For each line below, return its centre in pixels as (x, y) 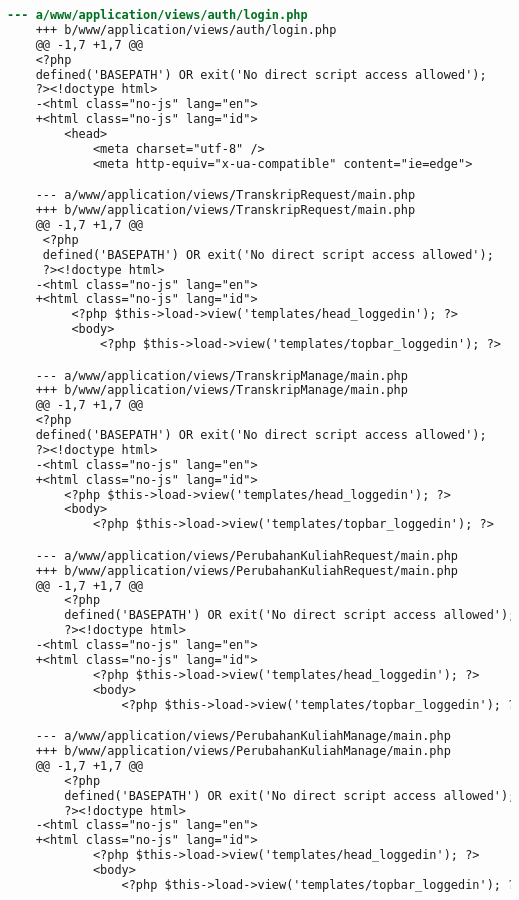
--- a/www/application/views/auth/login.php (157, 15)
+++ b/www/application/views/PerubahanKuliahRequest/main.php (247, 570)
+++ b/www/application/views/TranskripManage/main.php (221, 390)
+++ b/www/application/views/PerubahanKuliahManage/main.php (243, 751)
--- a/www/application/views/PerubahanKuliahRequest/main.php (247, 555)
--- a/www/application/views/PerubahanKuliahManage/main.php (243, 736)
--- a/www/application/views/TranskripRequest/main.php (225, 195)
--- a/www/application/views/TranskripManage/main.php (221, 375)
